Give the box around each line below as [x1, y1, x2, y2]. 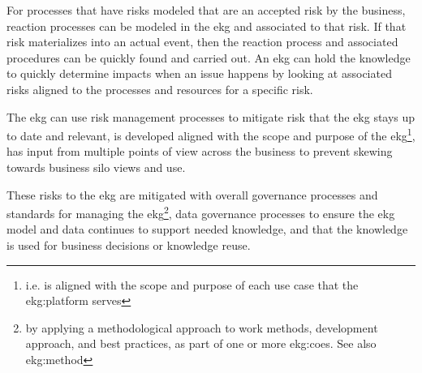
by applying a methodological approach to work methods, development [25, 319, 378, 336]
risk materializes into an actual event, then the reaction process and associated [6, 33, 398, 50]
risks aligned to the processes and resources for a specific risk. [6, 80, 313, 97]
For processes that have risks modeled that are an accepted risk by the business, [6, 2, 406, 18]
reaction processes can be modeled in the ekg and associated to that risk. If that [6, 17, 407, 34]
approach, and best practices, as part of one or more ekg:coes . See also [25, 335, 377, 352]
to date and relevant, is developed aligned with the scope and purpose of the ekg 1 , [6, 125, 416, 144]
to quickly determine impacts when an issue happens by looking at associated [6, 65, 392, 82]
